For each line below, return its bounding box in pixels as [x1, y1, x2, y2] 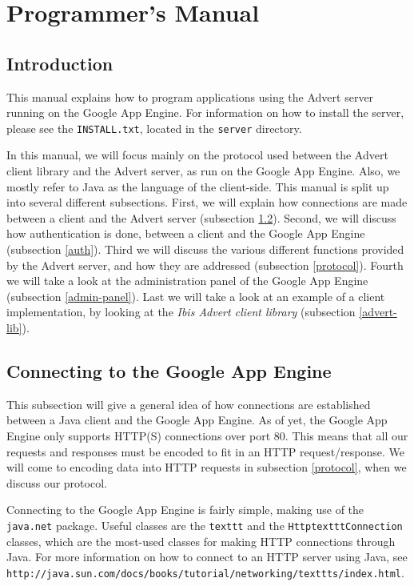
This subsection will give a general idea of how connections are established [6, 395, 371, 412]
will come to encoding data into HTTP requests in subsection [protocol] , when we [6, 459, 407, 476]
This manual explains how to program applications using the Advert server [6, 88, 374, 105]
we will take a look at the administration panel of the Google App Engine [6, 272, 368, 289]
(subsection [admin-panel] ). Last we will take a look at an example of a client [6, 287, 385, 304]
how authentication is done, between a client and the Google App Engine [6, 225, 365, 242]
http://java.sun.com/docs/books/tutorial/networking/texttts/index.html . [6, 564, 404, 580]
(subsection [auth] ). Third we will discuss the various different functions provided [6, 240, 404, 257]
